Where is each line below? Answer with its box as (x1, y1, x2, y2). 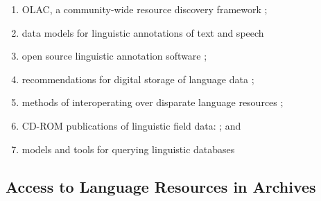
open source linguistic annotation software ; (21, 49, 207, 63)
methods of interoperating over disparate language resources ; (21, 95, 284, 110)
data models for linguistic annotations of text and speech (21, 25, 264, 40)
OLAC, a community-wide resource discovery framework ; (21, 2, 268, 16)
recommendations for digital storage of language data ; (21, 71, 254, 86)
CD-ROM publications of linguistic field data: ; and (21, 118, 241, 132)
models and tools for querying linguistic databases (21, 141, 235, 156)
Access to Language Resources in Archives (6, 175, 316, 197)
